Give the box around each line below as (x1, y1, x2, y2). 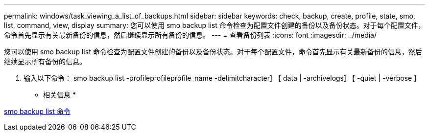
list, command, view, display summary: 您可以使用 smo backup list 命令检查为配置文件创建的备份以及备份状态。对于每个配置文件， (4, 21, 425, 29)
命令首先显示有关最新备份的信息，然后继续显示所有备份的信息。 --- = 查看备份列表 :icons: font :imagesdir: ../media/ (4, 31, 377, 39)
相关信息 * (43, 90, 76, 99)
